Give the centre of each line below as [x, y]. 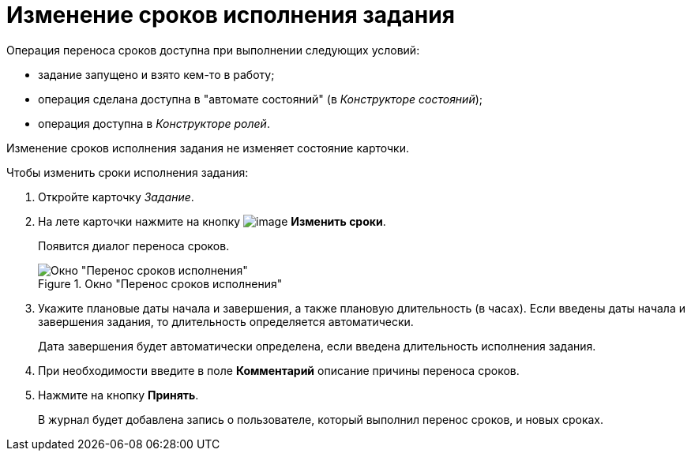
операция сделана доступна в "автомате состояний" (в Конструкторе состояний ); [261, 99]
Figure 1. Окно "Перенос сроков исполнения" [160, 283]
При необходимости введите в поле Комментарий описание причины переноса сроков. [279, 370]
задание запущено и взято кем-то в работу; [156, 74]
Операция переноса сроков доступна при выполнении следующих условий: [213, 50]
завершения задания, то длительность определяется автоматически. [226, 321]
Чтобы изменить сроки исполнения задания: [128, 172]
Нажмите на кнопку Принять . [118, 395]
